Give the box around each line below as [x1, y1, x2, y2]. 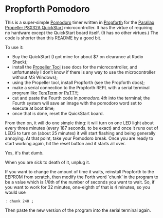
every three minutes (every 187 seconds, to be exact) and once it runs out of [5, 125, 159, 131]
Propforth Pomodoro [5, 3, 90, 15]
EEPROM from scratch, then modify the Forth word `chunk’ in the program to [5, 174, 159, 180]
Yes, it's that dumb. [5, 150, 44, 156]
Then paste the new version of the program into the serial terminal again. [5, 207, 151, 213]
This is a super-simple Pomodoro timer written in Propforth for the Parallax [5, 19, 155, 25]
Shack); [12, 59, 28, 65]
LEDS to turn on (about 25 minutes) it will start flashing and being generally [5, 130, 156, 136]
